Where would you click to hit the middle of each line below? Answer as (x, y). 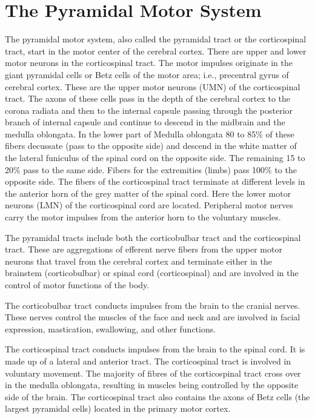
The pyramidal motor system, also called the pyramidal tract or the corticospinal (156, 39)
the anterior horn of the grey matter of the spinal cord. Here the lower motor (148, 193)
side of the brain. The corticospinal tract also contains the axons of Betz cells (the (157, 396)
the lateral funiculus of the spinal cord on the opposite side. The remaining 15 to (155, 158)
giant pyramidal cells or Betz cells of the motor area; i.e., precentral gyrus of (147, 74)
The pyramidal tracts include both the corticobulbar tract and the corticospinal (153, 237)
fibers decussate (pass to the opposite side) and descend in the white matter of (151, 146)
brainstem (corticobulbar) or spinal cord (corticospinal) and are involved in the (152, 273)
